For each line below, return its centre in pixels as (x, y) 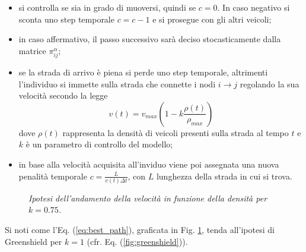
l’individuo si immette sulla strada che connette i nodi (117, 84)
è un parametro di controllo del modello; (99, 144)
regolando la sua (270, 84)
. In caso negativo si (254, 7)
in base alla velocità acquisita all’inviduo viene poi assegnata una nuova (149, 164)
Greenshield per (34, 241)
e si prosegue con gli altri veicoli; (212, 19)
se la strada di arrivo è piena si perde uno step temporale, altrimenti (143, 72)
